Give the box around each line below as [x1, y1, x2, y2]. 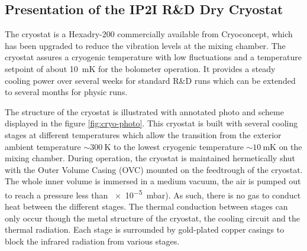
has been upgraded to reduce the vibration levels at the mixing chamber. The [5, 39, 286, 51]
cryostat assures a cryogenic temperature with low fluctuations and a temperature [5, 51, 302, 63]
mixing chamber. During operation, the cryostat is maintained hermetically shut [5, 152, 296, 164]
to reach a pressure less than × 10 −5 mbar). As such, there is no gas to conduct [5, 187, 301, 201]
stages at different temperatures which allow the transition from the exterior [5, 128, 282, 141]
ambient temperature [5, 140, 81, 152]
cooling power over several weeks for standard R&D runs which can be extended [5, 74, 296, 86]
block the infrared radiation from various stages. [5, 234, 180, 247]
